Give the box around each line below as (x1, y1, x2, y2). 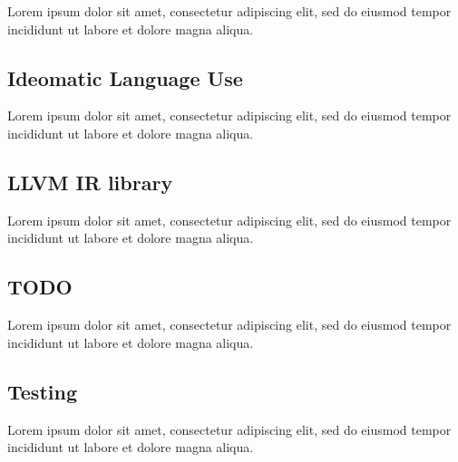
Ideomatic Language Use (7, 63, 243, 91)
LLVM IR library (7, 168, 173, 196)
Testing (7, 377, 77, 405)
